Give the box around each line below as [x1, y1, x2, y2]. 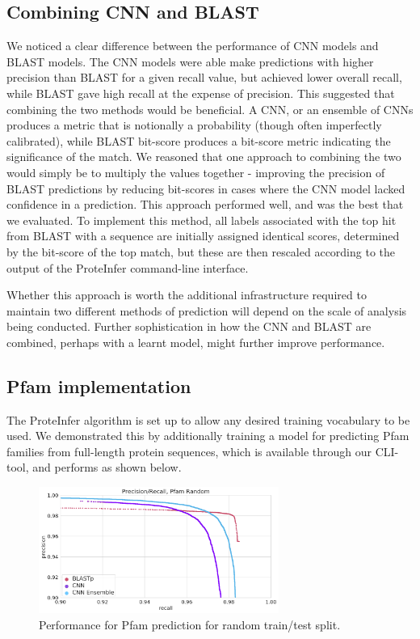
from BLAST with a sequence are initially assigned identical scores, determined [6, 227, 400, 244]
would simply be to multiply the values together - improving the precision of [6, 163, 385, 180]
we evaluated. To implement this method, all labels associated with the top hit [6, 211, 397, 228]
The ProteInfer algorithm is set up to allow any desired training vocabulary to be [6, 411, 410, 428]
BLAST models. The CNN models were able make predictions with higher [6, 53, 374, 70]
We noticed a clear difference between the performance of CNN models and [6, 37, 379, 54]
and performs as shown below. [32, 459, 182, 476]
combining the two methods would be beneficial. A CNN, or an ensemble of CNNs [6, 100, 414, 117]
